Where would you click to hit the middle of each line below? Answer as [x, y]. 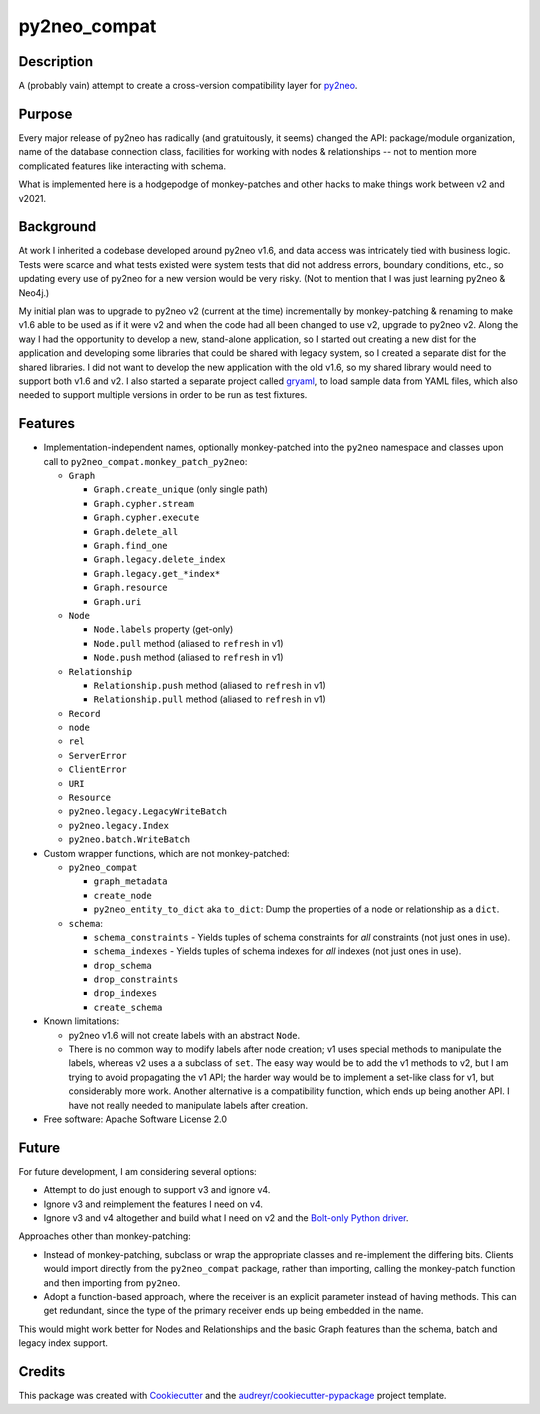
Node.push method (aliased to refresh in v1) [188, 657]
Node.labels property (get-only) [163, 629]
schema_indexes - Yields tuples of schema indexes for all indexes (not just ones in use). [277, 951]
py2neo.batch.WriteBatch [129, 839]
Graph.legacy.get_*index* [157, 573]
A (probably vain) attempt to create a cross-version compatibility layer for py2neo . [188, 86]
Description [56, 61]
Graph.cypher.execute [146, 518]
